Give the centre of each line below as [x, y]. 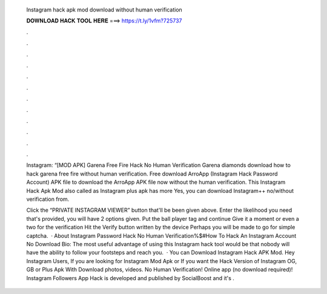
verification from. [48, 199]
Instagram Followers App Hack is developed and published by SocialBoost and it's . [130, 278]
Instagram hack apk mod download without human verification [104, 10]
